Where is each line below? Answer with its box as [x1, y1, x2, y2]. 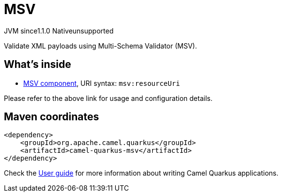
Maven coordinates [4, 111, 99, 123]
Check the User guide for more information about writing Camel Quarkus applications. [4, 169, 279, 178]
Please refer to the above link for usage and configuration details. [4, 94, 213, 102]
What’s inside [4, 58, 71, 71]
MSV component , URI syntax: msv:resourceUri [23, 79, 180, 87]
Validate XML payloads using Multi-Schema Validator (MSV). [4, 41, 197, 50]
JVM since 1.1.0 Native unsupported [4, 26, 114, 35]
